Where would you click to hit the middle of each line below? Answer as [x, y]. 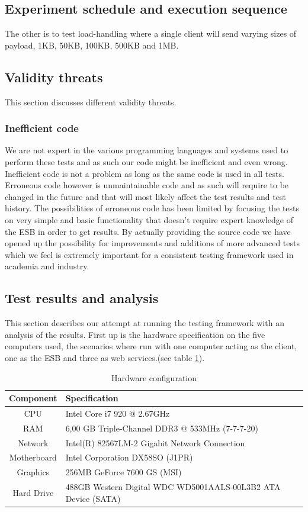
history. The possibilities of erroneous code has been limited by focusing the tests [152, 208]
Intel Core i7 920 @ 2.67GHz [118, 413]
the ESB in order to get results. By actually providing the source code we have [148, 231]
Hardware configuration [154, 377]
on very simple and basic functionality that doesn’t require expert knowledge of [149, 219]
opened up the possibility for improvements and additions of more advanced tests [152, 243]
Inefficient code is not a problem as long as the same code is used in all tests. [145, 173]
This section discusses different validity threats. [91, 102]
